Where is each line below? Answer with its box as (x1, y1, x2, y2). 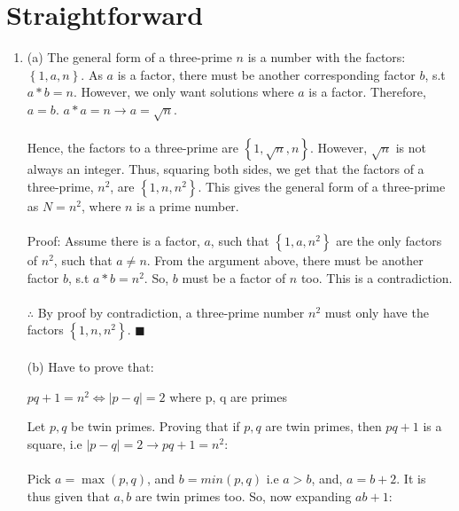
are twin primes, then (265, 417, 382, 436)
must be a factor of (182, 268, 286, 287)
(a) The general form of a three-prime (27, 48, 232, 67)
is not (395, 138, 426, 157)
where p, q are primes (169, 387, 288, 405)
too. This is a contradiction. (300, 268, 453, 287)
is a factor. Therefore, (308, 83, 426, 101)
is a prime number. (136, 196, 239, 215)
